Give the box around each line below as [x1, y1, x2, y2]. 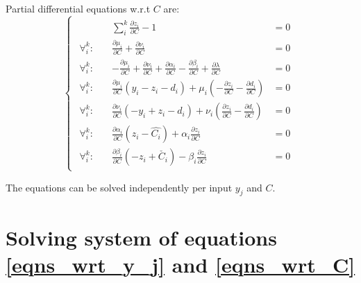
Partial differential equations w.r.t [6, 1, 151, 15]
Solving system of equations [6, 223, 277, 251]
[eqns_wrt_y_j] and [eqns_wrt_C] [6, 250, 355, 278]
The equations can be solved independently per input [6, 180, 233, 194]
